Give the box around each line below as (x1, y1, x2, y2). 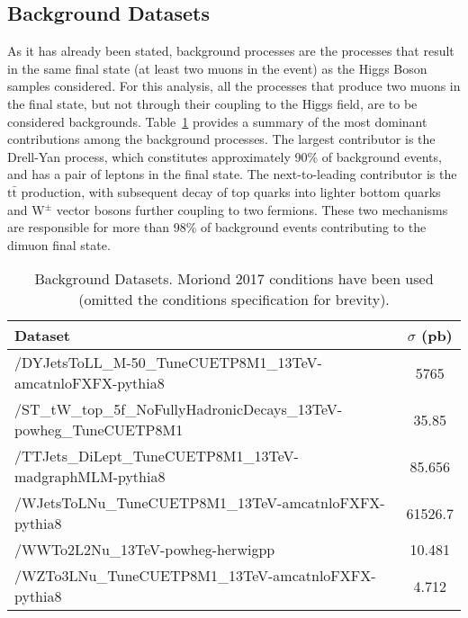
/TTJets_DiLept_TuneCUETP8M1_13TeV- (14, 445, 299, 467)
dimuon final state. (7, 235, 111, 254)
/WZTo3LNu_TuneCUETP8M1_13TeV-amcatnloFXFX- (14, 565, 376, 587)
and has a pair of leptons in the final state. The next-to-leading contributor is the (7, 165, 457, 184)
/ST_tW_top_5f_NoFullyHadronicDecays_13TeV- (14, 399, 343, 420)
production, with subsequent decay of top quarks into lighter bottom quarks (21, 182, 441, 201)
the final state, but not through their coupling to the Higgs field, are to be (7, 94, 418, 112)
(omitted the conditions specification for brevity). (78, 289, 390, 310)
